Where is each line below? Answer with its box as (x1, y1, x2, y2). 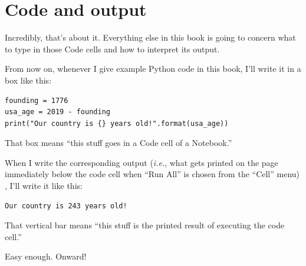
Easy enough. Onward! (5, 250, 87, 262)
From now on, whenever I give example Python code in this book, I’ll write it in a (5, 62, 301, 75)
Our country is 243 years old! (5, 201, 127, 210)
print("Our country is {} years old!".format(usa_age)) (5, 119, 229, 128)
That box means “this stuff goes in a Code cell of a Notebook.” (5, 137, 232, 149)
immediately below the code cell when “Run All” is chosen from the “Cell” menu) (5, 168, 300, 180)
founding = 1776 (5, 96, 68, 105)
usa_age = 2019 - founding (5, 108, 110, 117)
